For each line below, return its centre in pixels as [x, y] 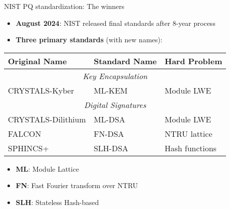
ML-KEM [111, 90]
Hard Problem [193, 61]
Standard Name [125, 61]
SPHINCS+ [29, 148]
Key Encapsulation [115, 76]
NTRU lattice [189, 133]
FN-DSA [109, 133]
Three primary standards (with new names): [89, 40]
